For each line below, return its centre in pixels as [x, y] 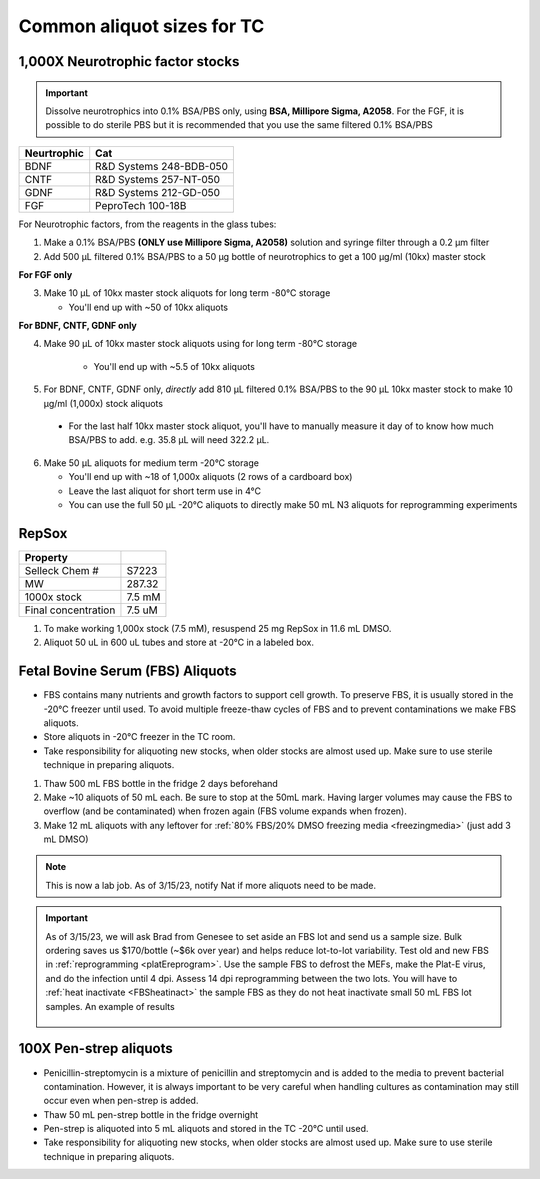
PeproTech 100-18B [141, 205]
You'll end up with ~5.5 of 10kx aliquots [174, 366]
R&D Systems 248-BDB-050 [162, 166]
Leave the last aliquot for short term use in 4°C [165, 491]
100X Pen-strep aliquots [96, 1048]
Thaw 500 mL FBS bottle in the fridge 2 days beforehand [161, 783]
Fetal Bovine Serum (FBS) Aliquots [127, 671]
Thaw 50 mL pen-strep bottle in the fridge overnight [151, 1114]
